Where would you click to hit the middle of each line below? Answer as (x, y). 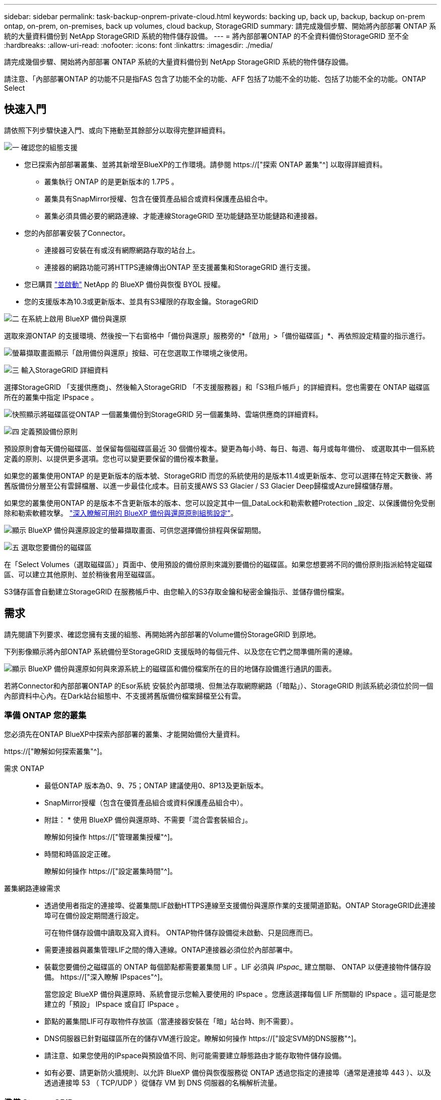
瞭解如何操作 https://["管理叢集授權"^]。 (111, 837)
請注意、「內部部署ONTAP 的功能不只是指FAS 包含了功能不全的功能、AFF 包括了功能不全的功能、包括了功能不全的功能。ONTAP (215, 79)
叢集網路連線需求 (32, 888)
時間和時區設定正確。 (80, 854)
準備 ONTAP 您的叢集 (45, 715)
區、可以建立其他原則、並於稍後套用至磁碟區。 (82, 574)
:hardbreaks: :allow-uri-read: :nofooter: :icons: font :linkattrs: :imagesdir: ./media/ (138, 45)
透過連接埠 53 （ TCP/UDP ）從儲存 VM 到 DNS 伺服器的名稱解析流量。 (163, 1083)
